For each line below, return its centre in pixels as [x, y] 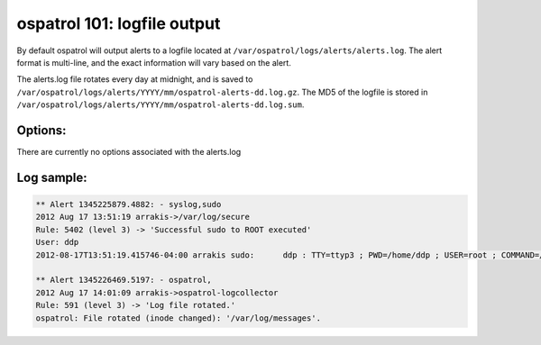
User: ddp [57, 242]
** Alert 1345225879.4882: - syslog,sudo [128, 204]
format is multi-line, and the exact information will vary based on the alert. [154, 62]
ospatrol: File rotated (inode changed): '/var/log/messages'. [179, 318]
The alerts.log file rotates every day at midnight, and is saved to [135, 79]
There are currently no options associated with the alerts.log [129, 152]
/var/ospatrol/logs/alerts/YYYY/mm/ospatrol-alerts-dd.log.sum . [160, 104]
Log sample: [52, 177]
